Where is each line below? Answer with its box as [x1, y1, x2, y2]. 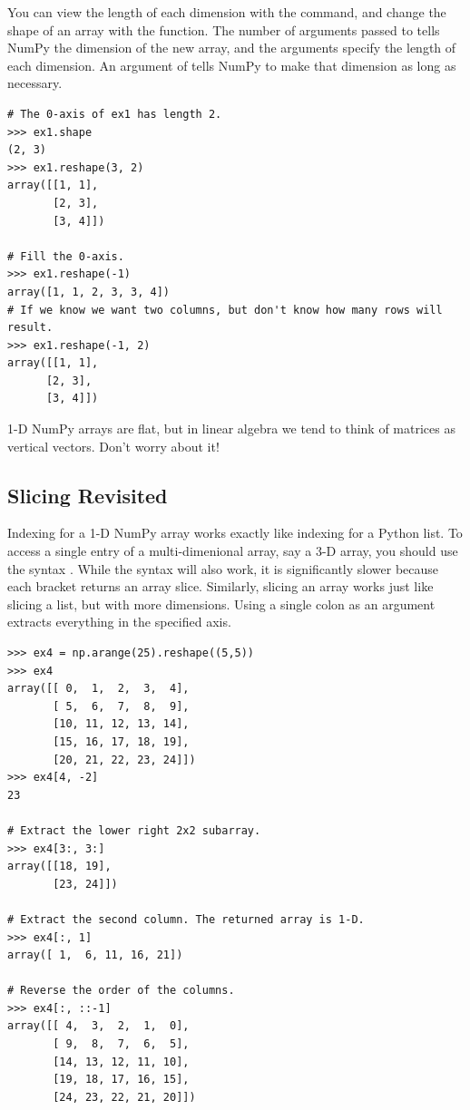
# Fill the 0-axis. [7, 249, 124, 263]
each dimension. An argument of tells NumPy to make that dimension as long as [7, 55, 456, 74]
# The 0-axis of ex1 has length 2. [7, 107, 222, 121]
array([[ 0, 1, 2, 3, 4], [7, 682, 190, 696]
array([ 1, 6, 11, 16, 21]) [7, 949, 183, 962]
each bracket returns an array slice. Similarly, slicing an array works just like [7, 577, 434, 596]
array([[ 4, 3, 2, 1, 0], [7, 1019, 190, 1033]
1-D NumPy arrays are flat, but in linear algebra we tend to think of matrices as [7, 419, 455, 438]
